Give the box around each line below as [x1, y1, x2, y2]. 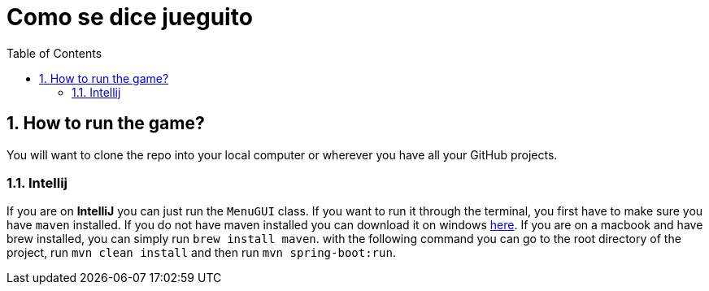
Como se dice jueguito [7, 3, 253, 31]
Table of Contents [7, 46, 102, 60]
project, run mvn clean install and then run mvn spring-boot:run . [7, 245, 396, 260]
